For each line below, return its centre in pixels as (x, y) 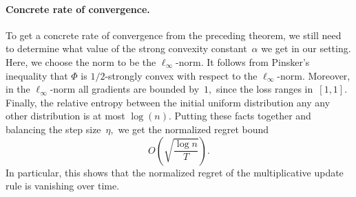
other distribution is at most (65, 116)
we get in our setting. (306, 48)
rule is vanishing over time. (63, 186)
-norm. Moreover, (314, 75)
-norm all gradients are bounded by (125, 89)
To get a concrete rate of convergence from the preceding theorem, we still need (174, 35)
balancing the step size (53, 129)
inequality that (37, 75)
